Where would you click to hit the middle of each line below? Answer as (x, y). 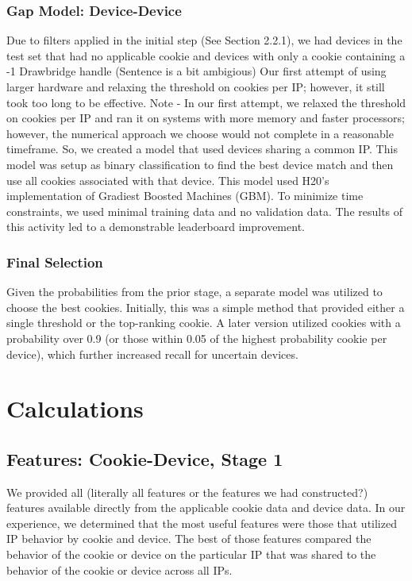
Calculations (75, 408)
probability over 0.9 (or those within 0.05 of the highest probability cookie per (197, 338)
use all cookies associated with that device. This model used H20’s (168, 180)
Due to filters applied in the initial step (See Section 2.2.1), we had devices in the (204, 40)
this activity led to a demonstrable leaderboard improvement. (156, 227)
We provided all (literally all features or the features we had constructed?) (187, 492)
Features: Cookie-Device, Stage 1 (145, 458)
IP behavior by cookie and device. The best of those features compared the (189, 539)
